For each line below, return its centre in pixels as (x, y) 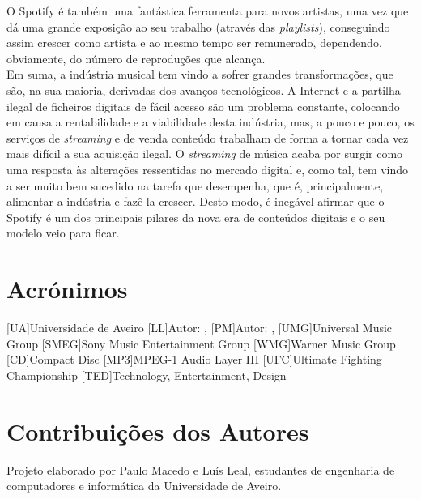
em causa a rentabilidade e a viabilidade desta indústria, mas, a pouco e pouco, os (210, 122)
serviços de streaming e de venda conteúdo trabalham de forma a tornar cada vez (208, 137)
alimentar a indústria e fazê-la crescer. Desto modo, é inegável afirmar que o (196, 201)
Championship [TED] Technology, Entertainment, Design (147, 375)
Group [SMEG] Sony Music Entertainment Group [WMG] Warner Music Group (201, 343)
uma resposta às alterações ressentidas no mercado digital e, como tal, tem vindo (208, 169)
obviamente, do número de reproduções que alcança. (136, 58)
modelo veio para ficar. (63, 233)
